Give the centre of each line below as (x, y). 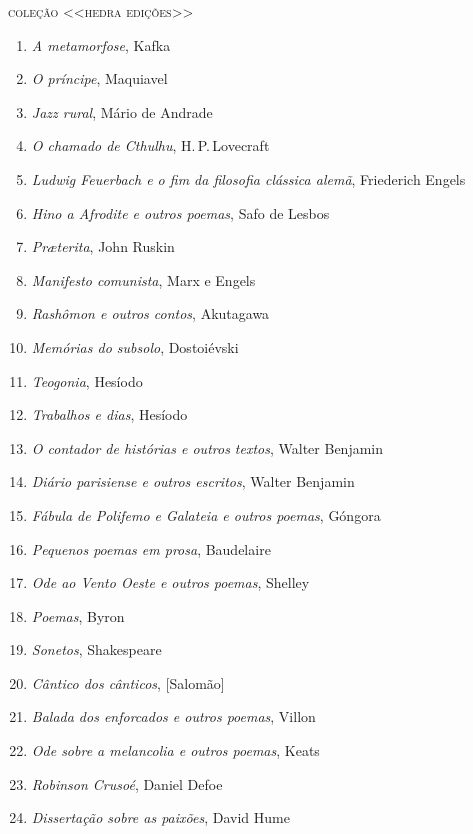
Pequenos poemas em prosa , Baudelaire (151, 548)
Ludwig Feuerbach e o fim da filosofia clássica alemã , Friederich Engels (248, 178)
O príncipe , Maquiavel (99, 78)
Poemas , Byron (78, 615)
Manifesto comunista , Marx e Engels (143, 279)
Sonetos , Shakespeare (96, 649)
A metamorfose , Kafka (101, 44)
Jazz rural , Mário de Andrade (122, 111)
